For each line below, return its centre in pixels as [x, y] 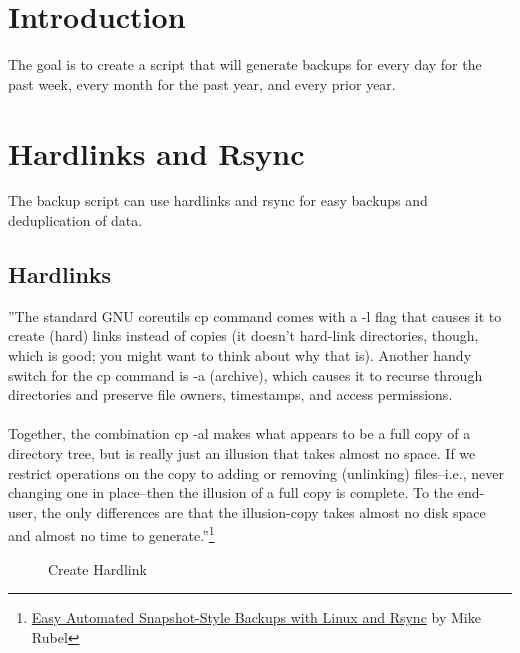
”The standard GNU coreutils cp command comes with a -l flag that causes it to [255, 315]
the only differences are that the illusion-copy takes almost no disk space [263, 511]
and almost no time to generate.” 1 [111, 534]
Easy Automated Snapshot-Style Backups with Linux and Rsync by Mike [256, 617]
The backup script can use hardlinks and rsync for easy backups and [218, 200]
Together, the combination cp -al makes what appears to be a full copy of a [239, 433]
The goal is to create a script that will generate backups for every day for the [245, 64]
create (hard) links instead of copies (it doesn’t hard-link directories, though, [243, 335]
